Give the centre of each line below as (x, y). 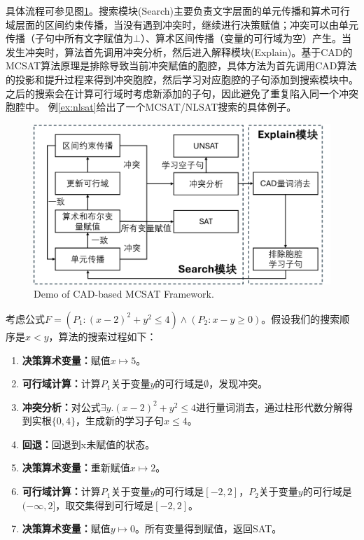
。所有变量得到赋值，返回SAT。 (209, 528)
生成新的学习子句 (125, 421)
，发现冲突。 (238, 383)
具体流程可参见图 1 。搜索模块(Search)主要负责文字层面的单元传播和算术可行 (178, 11)
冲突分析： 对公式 (61, 407)
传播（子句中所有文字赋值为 (69, 38)
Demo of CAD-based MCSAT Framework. (124, 294)
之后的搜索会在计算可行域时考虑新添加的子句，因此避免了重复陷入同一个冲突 (182, 93)
